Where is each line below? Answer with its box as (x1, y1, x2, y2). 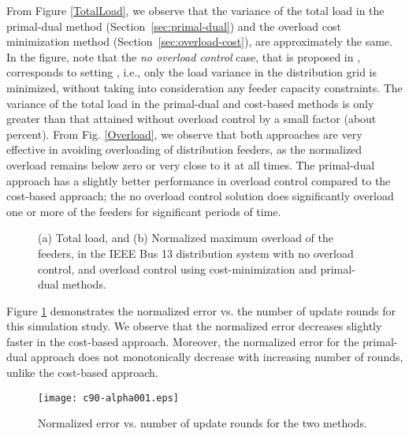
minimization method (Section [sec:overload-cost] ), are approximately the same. (6, 33, 392, 50)
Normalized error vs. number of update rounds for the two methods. (38, 415, 367, 431)
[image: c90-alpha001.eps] (38, 392, 179, 404)
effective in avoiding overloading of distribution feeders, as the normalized (6, 141, 363, 158)
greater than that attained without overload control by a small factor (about (6, 110, 377, 127)
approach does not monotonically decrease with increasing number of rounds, (31, 348, 403, 365)
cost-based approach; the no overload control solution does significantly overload (6, 188, 394, 204)
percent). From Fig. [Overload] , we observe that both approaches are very (6, 125, 363, 142)
